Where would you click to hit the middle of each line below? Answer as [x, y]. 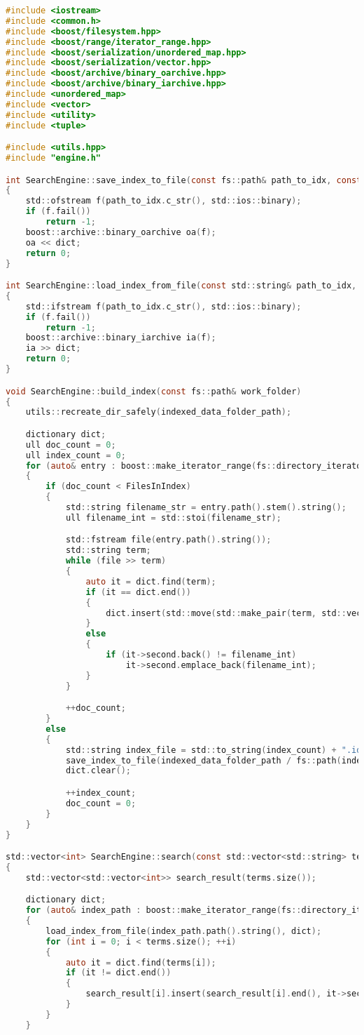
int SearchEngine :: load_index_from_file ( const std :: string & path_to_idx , [181, 286]
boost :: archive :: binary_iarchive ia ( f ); [121, 338]
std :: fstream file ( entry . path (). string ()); [168, 540]
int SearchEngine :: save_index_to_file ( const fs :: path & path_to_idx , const [184, 180]
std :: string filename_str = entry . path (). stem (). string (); [206, 508]
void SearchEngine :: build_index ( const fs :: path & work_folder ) [154, 391]
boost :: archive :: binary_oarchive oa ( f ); [121, 232]
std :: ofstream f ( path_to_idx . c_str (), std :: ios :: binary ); [163, 201]
